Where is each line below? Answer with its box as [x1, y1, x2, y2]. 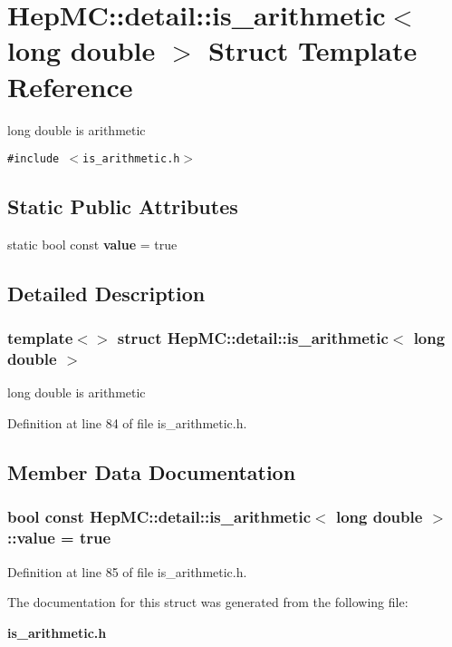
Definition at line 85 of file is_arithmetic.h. [7, 562, 247, 581]
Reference [7, 67, 133, 104]
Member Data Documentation [7, 458, 296, 486]
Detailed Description [7, 279, 206, 307]
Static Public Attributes [7, 192, 238, 221]
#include [7, 152, 60, 166]
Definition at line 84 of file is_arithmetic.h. [7, 414, 247, 433]
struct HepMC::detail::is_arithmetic [117, 327, 389, 349]
